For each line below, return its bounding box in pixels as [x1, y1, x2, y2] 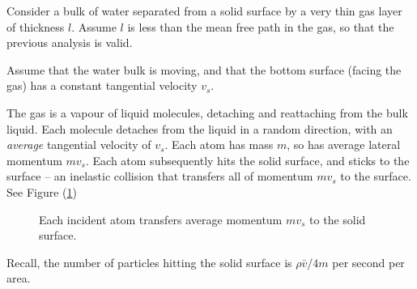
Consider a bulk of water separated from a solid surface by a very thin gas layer [6, 2, 402, 19]
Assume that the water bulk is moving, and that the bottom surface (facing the [6, 61, 402, 78]
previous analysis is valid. [6, 34, 133, 51]
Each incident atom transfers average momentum [39, 210, 283, 227]
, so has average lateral [287, 136, 401, 153]
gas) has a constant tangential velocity [6, 77, 198, 94]
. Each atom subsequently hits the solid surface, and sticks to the [85, 151, 410, 168]
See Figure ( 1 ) [6, 183, 77, 200]
